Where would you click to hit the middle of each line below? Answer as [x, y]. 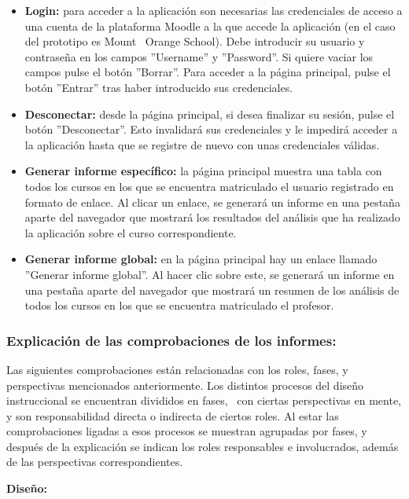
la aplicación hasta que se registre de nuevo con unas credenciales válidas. [202, 144]
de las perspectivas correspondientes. [95, 462]
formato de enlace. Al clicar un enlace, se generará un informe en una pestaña [212, 202]
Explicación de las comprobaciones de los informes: [171, 340]
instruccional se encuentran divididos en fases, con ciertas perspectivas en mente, [204, 400]
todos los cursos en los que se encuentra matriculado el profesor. [179, 305]
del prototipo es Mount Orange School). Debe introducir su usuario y [195, 41]
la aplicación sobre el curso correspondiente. [131, 232]
